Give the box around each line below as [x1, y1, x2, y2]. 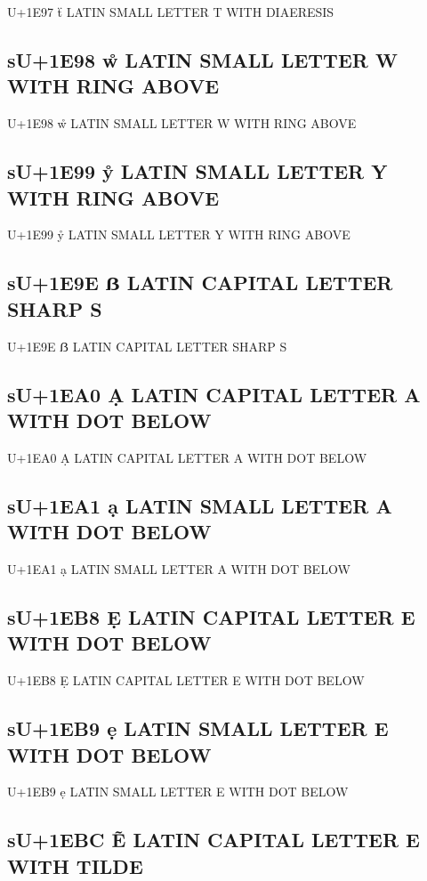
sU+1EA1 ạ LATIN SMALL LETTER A [7, 491, 392, 519]
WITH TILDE [7, 852, 143, 879]
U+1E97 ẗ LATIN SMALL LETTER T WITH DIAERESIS [7, 3, 334, 20]
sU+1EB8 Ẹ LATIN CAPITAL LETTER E [7, 602, 415, 630]
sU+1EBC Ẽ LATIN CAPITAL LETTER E [7, 826, 420, 853]
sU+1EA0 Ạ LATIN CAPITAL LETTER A [7, 380, 421, 408]
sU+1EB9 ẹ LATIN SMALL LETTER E [7, 715, 389, 742]
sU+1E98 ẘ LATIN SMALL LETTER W [7, 45, 398, 73]
